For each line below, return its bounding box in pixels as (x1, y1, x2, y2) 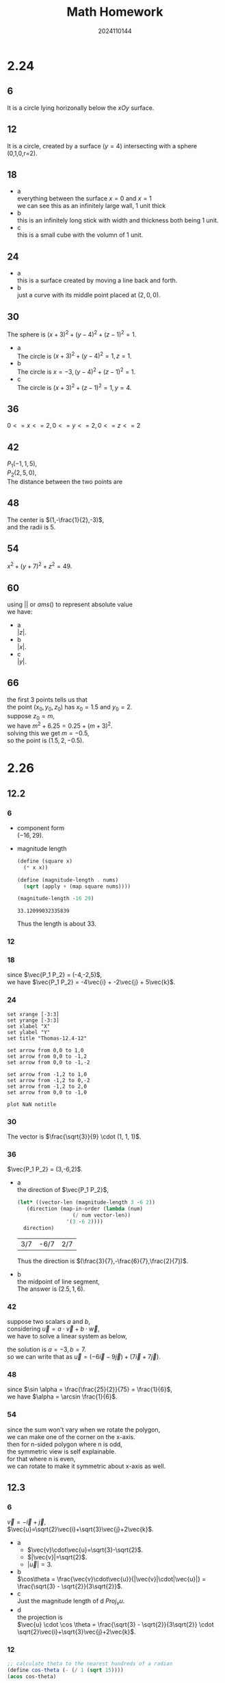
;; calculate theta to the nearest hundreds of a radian (7, 1660, 173, 1667)
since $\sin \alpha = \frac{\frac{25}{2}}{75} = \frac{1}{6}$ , (7, 1385, 173, 1394)
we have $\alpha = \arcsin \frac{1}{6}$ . (7, 1393, 118, 1401)
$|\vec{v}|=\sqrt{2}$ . (27, 1553, 88, 1561)
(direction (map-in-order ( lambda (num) (26, 1206, 144, 1213)
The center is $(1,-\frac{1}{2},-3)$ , (7, 516, 105, 524)
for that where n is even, (7, 1454, 76, 1463)
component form (16, 823, 65, 832)
